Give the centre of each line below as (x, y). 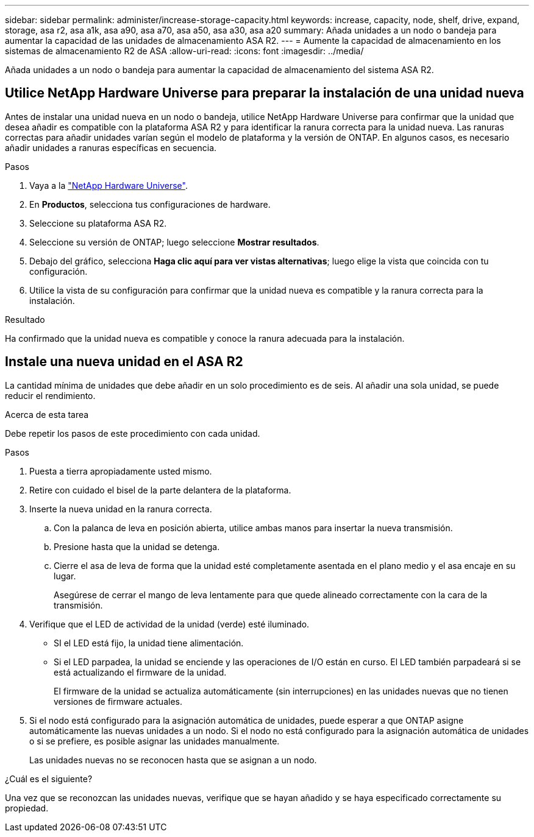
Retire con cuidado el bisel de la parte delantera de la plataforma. (160, 490)
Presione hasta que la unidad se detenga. (137, 546)
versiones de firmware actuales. (118, 701)
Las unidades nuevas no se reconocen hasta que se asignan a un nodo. (173, 760)
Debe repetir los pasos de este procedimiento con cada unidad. (133, 433)
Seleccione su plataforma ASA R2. (98, 223)
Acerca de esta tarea (47, 414)
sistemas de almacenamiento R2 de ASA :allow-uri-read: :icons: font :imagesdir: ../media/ (184, 51)
